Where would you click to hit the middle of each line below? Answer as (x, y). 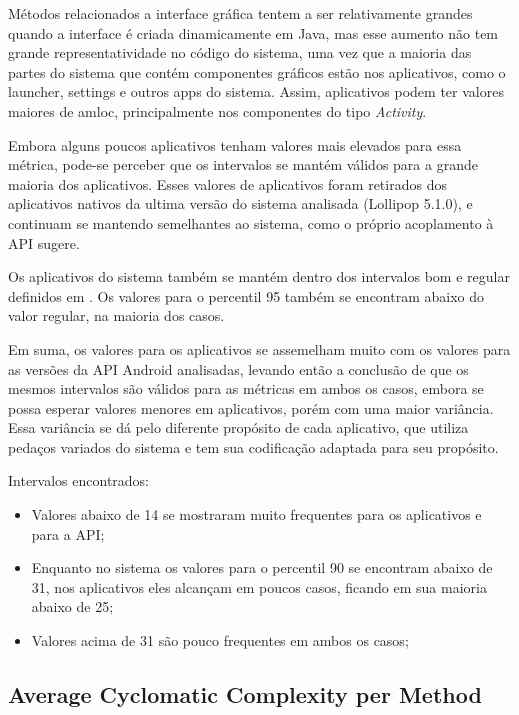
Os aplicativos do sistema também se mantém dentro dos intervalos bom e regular (259, 276)
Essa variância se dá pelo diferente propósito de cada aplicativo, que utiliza (238, 427)
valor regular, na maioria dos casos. (116, 315)
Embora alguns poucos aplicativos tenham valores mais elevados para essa (235, 144)
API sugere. (44, 242)
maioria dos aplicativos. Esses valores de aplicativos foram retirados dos (227, 183)
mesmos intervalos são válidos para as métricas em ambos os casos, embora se (246, 388)
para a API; (68, 533)
